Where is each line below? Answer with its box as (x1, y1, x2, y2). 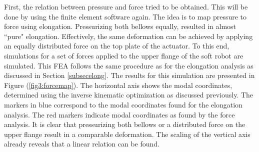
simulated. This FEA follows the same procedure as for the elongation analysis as (4, 60, 253, 70)
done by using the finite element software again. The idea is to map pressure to (4, 11, 247, 21)
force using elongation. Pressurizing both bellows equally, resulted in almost (4, 21, 236, 31)
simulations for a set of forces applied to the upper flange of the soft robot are (4, 50, 243, 60)
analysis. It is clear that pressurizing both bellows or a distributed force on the (4, 119, 245, 129)
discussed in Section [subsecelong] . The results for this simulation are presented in (4, 70, 255, 80)
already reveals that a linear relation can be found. (4, 138, 159, 149)
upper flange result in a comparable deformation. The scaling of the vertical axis (4, 128, 250, 139)
